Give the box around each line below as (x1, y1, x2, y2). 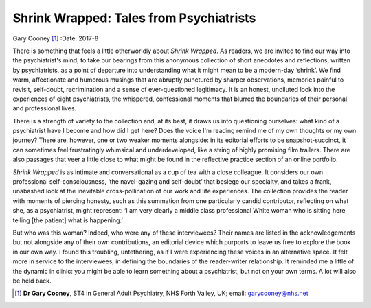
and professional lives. (12, 104, 77, 112)
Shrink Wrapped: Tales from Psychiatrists (12, 10, 256, 25)
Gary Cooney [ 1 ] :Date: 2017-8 (12, 34, 99, 43)
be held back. (12, 276, 52, 285)
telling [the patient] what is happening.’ (12, 216, 123, 224)
